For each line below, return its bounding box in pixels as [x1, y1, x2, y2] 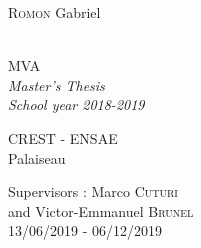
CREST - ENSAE [8, 127, 118, 148]
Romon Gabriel [8, 2, 101, 22]
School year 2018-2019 [8, 94, 145, 115]
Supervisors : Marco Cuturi [8, 181, 178, 202]
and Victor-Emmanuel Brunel [8, 200, 194, 221]
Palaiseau [8, 147, 66, 168]
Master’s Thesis [8, 74, 105, 95]
